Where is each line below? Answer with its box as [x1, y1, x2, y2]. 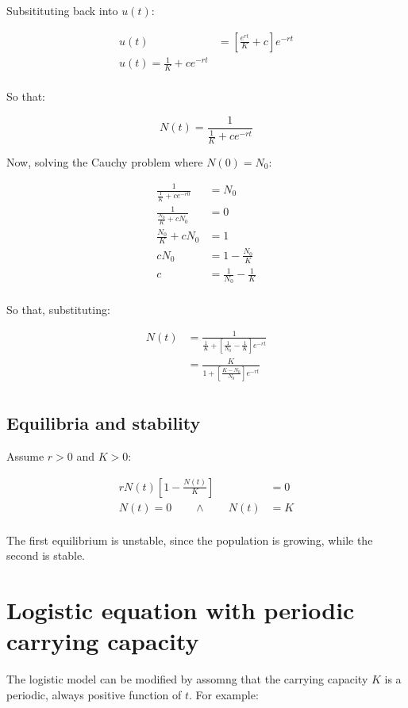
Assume [6, 448, 44, 465]
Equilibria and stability [6, 411, 201, 435]
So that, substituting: [6, 300, 110, 317]
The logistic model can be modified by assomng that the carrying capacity [6, 671, 368, 687]
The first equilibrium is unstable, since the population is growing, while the [6, 531, 373, 548]
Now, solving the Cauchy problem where [6, 153, 203, 170]
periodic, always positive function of [6, 686, 182, 702]
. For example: [189, 686, 259, 702]
